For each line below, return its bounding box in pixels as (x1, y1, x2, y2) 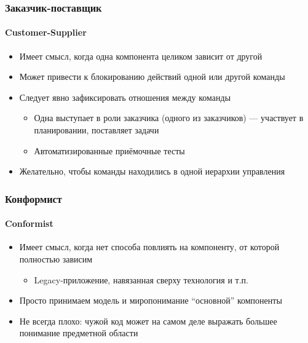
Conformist (5, 217, 53, 230)
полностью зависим (19, 253, 93, 266)
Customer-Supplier (5, 26, 87, 39)
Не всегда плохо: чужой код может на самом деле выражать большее (19, 314, 277, 327)
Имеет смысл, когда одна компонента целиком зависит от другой (19, 49, 263, 62)
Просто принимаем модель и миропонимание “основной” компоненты (19, 294, 282, 307)
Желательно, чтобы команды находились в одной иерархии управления (19, 165, 285, 178)
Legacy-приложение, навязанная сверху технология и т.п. (34, 273, 248, 286)
